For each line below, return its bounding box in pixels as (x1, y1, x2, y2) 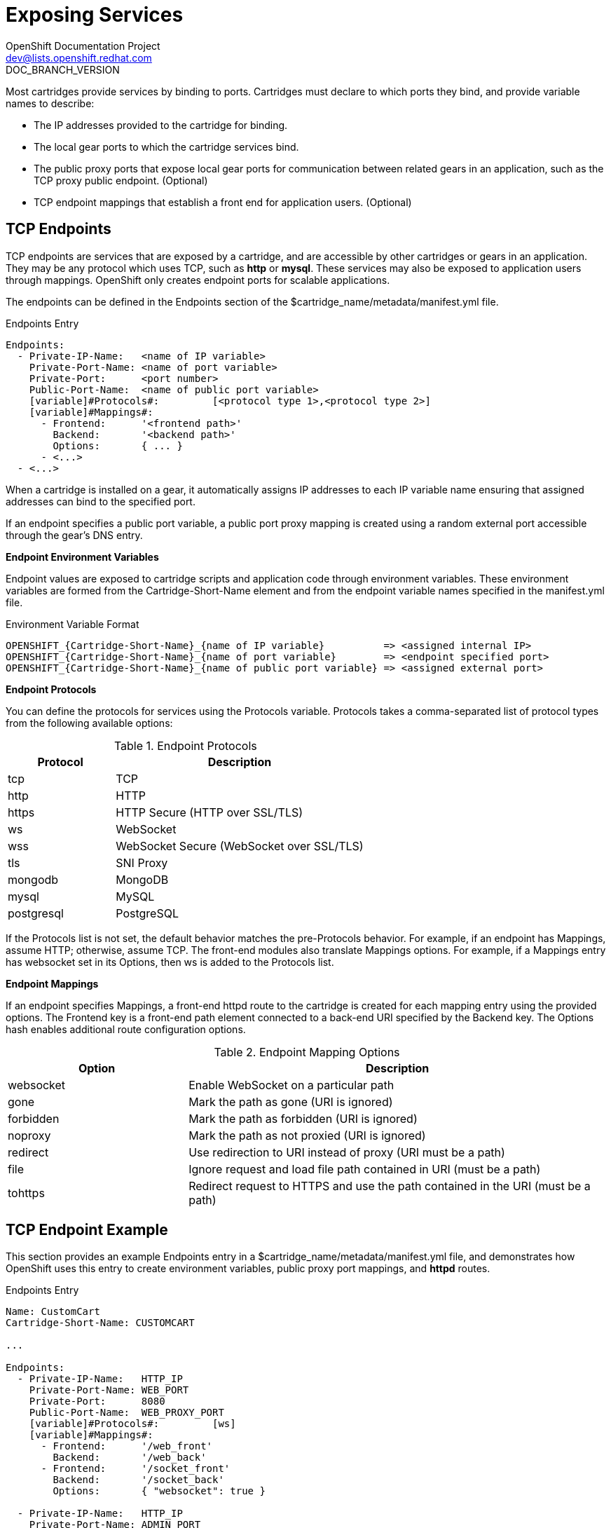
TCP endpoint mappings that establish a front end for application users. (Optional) (34, 196, 412, 208)
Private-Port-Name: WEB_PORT (29, 1384, 189, 1396)
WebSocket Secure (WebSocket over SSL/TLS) (116, 838, 364, 853)
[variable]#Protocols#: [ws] (29, 1418, 236, 1430)
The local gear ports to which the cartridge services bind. (34, 140, 299, 153)
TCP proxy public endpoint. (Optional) (34, 174, 208, 186)
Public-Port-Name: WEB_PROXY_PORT (29, 1407, 224, 1419)
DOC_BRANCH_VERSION (6, 63, 120, 76)
